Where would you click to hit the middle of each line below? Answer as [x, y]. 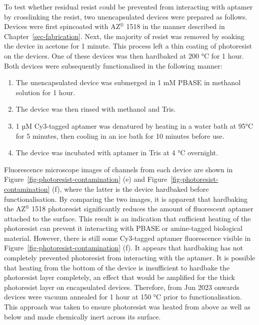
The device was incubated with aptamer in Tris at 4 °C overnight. [117, 152]
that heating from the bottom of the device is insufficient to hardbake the [117, 267]
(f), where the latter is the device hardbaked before [130, 189]
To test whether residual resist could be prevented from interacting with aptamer [128, 7]
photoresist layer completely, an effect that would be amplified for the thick [119, 277]
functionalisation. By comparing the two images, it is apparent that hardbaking [126, 199]
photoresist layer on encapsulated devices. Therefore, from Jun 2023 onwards [122, 287]
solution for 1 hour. [45, 92]
